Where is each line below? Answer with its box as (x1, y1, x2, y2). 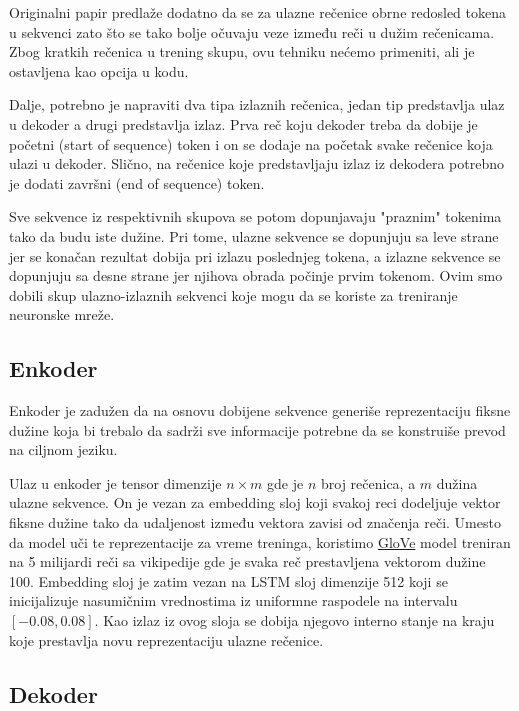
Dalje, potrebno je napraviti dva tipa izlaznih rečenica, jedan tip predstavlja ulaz (9, 94, 505, 115)
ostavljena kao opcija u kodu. (9, 60, 189, 81)
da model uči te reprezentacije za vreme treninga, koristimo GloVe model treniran (9, 531, 511, 552)
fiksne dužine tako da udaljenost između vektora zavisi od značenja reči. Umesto (9, 512, 501, 533)
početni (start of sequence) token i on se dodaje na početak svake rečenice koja (9, 133, 493, 154)
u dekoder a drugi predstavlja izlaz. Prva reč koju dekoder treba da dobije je (9, 113, 478, 134)
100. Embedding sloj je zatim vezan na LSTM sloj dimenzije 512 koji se (9, 570, 448, 591)
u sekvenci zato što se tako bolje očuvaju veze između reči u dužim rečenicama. (9, 21, 495, 42)
